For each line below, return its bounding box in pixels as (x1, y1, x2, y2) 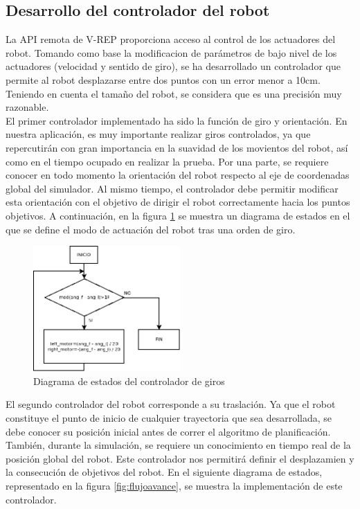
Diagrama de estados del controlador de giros (33, 373, 225, 388)
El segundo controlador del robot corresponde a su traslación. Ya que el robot (6, 397, 336, 411)
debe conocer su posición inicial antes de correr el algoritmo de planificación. (6, 424, 331, 438)
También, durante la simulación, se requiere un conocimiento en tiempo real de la (6, 438, 351, 452)
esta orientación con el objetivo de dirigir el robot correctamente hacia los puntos (6, 195, 350, 209)
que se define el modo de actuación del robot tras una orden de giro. (6, 222, 296, 236)
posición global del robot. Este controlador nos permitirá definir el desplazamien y (6, 451, 354, 465)
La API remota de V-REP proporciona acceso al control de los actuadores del (6, 32, 336, 46)
